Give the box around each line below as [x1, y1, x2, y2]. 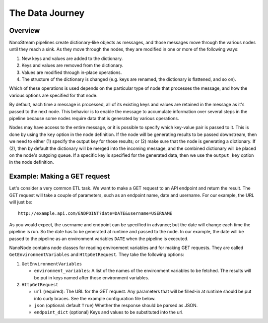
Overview [9, 26, 40, 35]
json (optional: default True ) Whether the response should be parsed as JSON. [34, 303, 198, 309]
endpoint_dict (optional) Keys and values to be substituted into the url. [34, 309, 184, 315]
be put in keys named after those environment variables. [34, 274, 149, 280]
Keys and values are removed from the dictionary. [21, 63, 124, 68]
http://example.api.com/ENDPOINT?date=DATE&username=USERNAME [18, 211, 173, 216]
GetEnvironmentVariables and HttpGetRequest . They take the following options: [9, 252, 185, 258]
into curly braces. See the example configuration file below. [34, 295, 156, 301]
